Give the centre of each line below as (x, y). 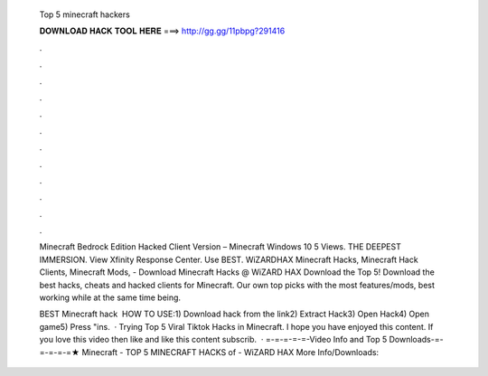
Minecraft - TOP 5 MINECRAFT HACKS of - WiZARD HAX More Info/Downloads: (230, 352)
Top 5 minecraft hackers (84, 14)
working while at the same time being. (110, 297)
